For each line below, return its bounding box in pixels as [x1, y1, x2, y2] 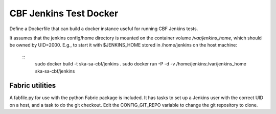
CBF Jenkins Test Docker [9, 8, 119, 19]
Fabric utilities [9, 81, 56, 90]
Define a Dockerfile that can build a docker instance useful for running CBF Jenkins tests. [9, 26, 198, 32]
